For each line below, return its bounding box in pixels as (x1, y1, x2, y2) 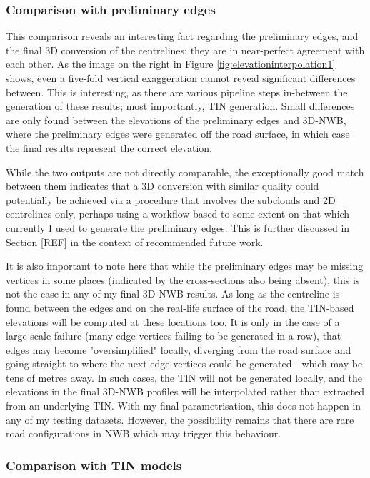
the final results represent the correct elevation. (6, 140, 212, 155)
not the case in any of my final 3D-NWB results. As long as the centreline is (6, 286, 340, 301)
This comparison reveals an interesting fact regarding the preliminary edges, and (6, 29, 359, 44)
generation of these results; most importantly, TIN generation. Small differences (6, 98, 355, 113)
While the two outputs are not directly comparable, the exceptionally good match (6, 164, 364, 179)
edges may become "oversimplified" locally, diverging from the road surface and (6, 342, 351, 357)
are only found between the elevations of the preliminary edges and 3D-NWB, (6, 112, 346, 127)
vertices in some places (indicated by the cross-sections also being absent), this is (6, 272, 360, 287)
